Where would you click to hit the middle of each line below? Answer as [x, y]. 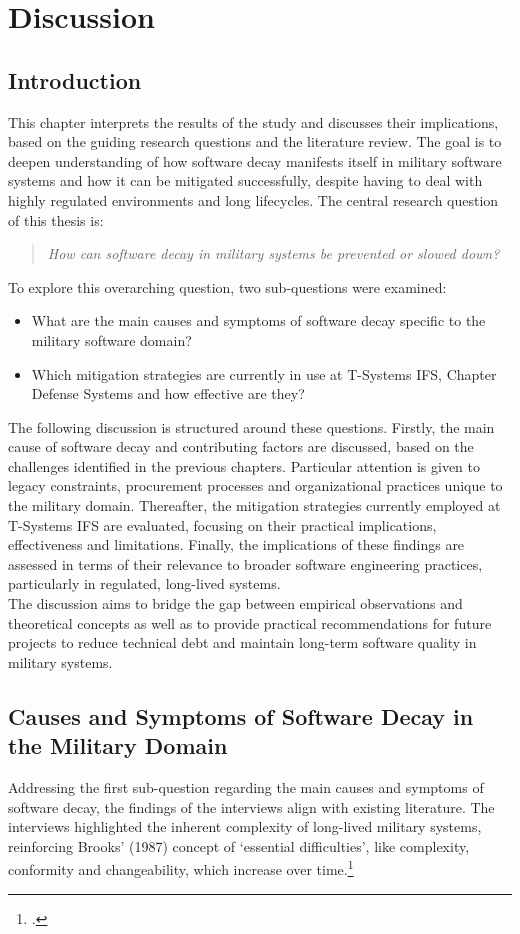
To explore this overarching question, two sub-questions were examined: [227, 286]
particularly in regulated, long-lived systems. [144, 583]
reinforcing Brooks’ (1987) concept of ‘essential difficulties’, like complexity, [239, 845]
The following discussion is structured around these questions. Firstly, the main [251, 426]
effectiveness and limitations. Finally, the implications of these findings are [236, 544]
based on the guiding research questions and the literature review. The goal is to [255, 141]
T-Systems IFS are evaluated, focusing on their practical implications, [222, 524]
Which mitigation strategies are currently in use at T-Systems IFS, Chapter [264, 373]
